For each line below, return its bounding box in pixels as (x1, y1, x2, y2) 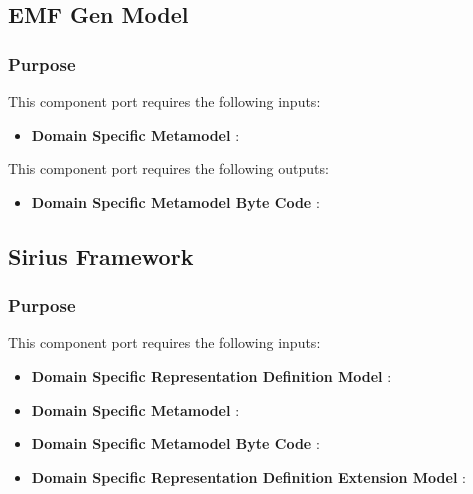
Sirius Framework (8, 240, 194, 271)
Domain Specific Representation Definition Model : (31, 365, 392, 386)
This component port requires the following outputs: (8, 158, 329, 179)
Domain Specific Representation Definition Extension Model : (31, 466, 466, 487)
